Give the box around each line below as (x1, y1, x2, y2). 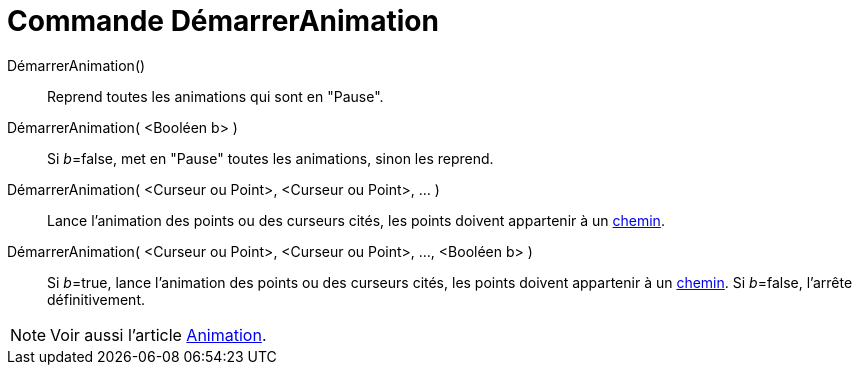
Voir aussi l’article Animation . (50, 324, 267, 345)
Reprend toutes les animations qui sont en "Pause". (47, 87, 384, 105)
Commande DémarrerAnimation (7, 4, 439, 38)
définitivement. (47, 290, 146, 308)
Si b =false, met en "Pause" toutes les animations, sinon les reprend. (47, 149, 494, 167)
